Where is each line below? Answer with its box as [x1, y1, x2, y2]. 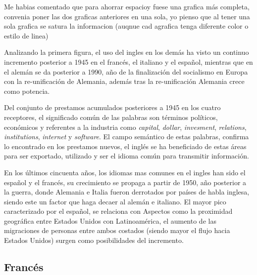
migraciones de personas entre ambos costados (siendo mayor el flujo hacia [4, 225, 230, 236]
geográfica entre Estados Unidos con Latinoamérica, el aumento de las [4, 215, 216, 226]
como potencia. [4, 85, 50, 96]
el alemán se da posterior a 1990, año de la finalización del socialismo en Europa [4, 66, 248, 77]
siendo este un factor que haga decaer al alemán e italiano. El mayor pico [4, 196, 226, 206]
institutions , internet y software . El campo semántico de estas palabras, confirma [4, 131, 249, 142]
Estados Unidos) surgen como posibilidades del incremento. [4, 235, 184, 245]
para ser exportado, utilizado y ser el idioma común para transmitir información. [4, 151, 249, 161]
